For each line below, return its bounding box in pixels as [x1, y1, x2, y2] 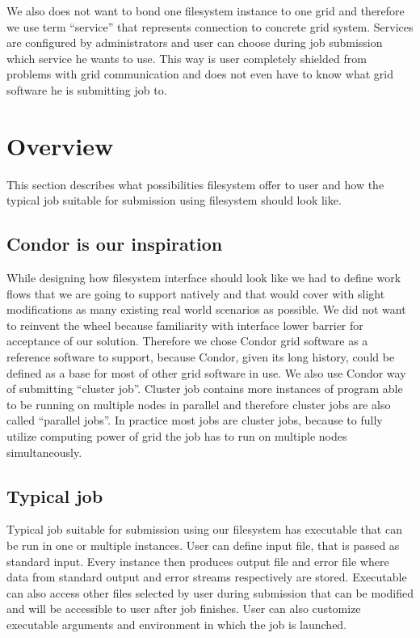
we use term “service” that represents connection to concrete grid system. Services [6, 18, 414, 35]
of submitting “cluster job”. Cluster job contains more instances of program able [6, 380, 403, 397]
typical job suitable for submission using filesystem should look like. [6, 192, 342, 209]
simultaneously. [6, 443, 82, 460]
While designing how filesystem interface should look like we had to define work [6, 269, 401, 286]
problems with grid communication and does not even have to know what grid [6, 65, 393, 82]
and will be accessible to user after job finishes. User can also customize [6, 600, 361, 617]
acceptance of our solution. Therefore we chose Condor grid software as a [6, 332, 368, 349]
